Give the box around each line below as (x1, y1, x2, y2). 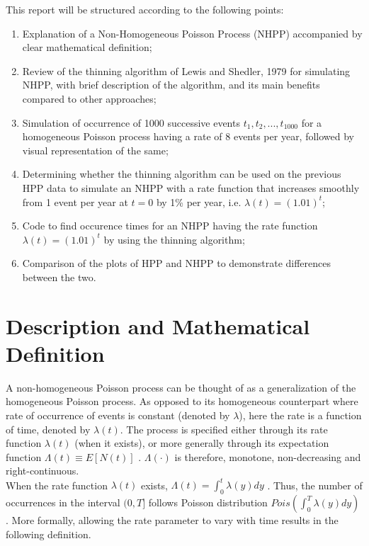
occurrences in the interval (6, 495, 120, 510)
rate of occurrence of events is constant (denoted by (6, 408, 230, 422)
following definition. (6, 526, 91, 541)
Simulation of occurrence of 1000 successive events (22, 115, 240, 130)
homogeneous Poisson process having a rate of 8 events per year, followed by (22, 129, 355, 144)
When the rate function (6, 477, 108, 492)
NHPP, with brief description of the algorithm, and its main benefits (22, 77, 320, 92)
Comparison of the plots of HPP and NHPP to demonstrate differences (22, 256, 331, 271)
